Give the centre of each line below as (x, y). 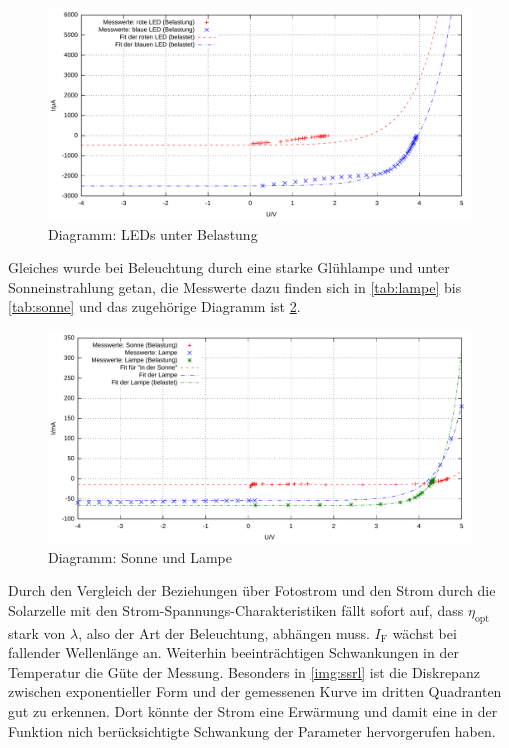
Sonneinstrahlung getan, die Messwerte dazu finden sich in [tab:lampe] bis (235, 286)
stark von (37, 632)
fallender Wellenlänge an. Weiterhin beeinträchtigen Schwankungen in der (233, 652)
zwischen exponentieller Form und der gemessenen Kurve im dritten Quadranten (255, 691)
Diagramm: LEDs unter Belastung (153, 233)
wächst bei (424, 632)
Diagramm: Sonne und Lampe (140, 556)
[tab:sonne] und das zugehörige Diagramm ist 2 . (154, 306)
